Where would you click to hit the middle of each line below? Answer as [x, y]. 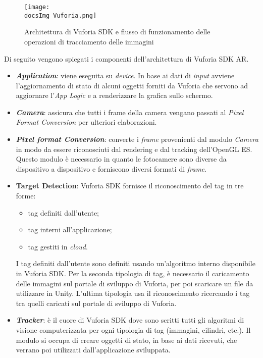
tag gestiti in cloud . [58, 246]
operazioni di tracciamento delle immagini [89, 41]
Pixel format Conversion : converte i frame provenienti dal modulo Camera [137, 139]
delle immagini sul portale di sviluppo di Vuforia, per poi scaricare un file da [135, 283]
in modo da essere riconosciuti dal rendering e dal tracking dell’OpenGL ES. [134, 149]
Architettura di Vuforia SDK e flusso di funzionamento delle [117, 32]
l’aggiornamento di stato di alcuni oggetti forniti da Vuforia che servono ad [132, 85]
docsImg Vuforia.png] [61, 15]
